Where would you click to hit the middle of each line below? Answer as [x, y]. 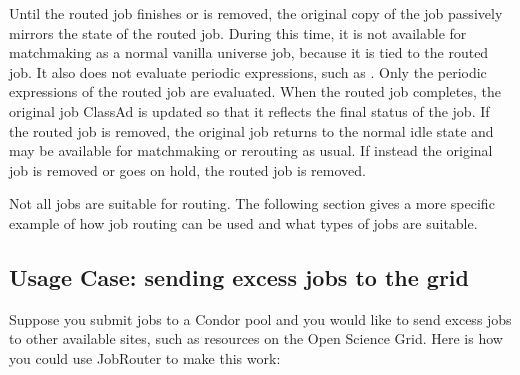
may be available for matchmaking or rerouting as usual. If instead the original [251, 150]
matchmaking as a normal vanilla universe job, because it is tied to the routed [249, 52]
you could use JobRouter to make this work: [145, 357]
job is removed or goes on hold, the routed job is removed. [187, 169]
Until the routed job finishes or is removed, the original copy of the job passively [256, 13]
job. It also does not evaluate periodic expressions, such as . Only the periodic [248, 71]
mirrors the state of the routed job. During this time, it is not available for [238, 32]
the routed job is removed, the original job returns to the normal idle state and [251, 130]
